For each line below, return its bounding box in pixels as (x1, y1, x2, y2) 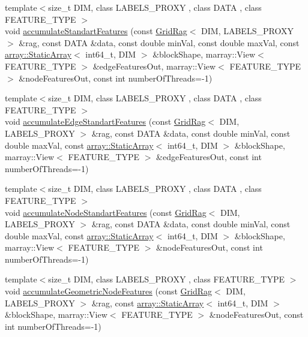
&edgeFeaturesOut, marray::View (92, 59, 216, 72)
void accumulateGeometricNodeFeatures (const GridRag (5, 285, 213, 297)
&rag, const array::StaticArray (91, 296, 204, 309)
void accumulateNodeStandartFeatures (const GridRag (5, 206, 207, 218)
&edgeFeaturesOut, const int (156, 151, 262, 163)
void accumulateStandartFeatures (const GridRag (5, 25, 187, 37)
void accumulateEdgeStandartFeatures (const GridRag (5, 115, 206, 128)
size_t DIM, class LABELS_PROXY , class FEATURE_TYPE (48, 273, 285, 285)
